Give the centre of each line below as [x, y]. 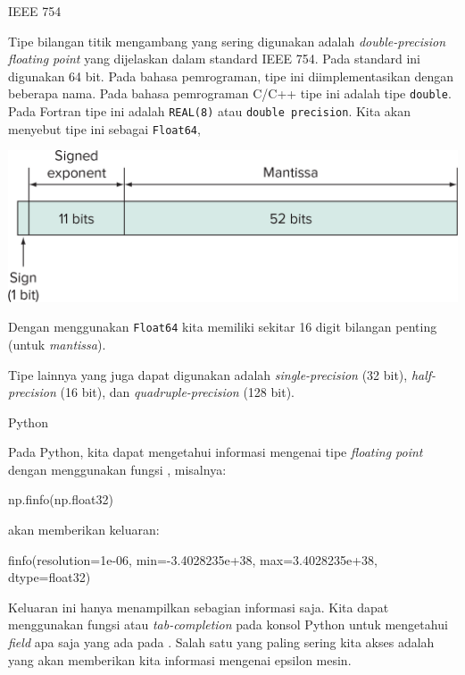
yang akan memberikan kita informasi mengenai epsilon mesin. [180, 659]
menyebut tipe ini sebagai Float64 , [104, 128]
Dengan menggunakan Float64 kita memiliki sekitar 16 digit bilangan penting [223, 327]
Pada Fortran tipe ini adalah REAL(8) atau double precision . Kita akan [210, 111]
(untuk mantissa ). [57, 344]
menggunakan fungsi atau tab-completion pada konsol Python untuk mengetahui [228, 624]
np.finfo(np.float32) [61, 499]
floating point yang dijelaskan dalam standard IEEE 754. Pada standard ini [214, 59]
